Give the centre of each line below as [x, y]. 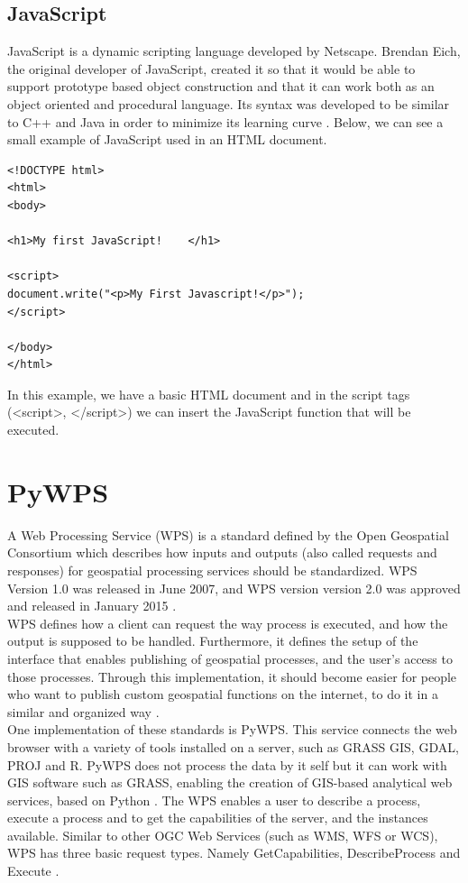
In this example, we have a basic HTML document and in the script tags [209, 394]
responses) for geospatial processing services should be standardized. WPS [212, 570]
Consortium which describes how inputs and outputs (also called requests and [222, 552]
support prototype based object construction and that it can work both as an [221, 86]
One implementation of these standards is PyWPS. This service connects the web [232, 729]
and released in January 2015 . [92, 606]
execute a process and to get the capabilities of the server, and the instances [218, 818]
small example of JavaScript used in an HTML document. [167, 139]
